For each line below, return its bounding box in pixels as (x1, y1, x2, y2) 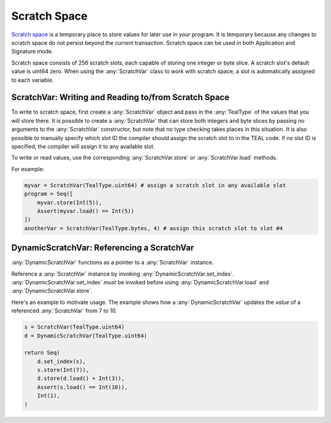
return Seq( (24, 349, 61, 356)
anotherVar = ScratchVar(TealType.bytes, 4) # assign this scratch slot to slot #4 (24, 225, 283, 231)
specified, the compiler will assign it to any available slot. (11, 142, 155, 150)
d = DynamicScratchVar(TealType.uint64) (24, 332, 147, 339)
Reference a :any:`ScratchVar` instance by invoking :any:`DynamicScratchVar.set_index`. (11, 270, 234, 277)
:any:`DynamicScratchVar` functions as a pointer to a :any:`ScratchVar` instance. (11, 258, 214, 266)
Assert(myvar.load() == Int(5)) (37, 208, 135, 214)
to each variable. (11, 76, 54, 83)
